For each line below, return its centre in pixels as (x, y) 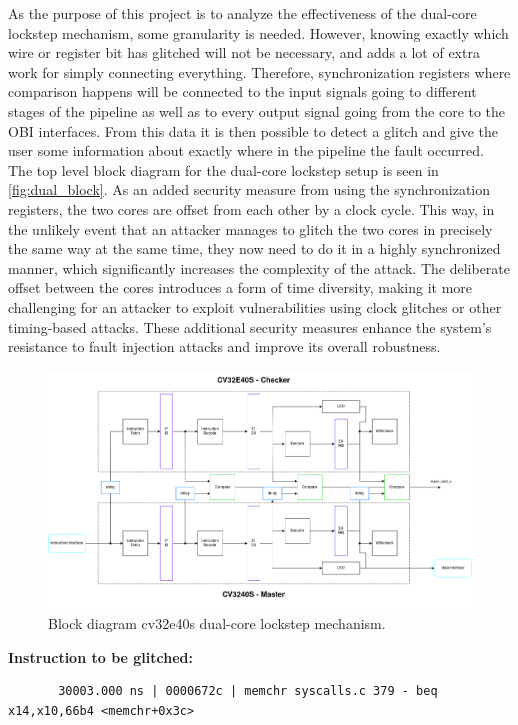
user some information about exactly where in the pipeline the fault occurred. (246, 150)
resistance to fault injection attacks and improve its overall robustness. (224, 346)
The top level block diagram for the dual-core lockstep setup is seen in (223, 169)
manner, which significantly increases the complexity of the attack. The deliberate (259, 267)
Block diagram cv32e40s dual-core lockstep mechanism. (217, 623)
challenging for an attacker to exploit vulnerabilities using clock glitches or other (255, 306)
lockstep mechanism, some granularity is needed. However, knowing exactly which (258, 32)
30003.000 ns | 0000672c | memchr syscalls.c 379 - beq (248, 691)
